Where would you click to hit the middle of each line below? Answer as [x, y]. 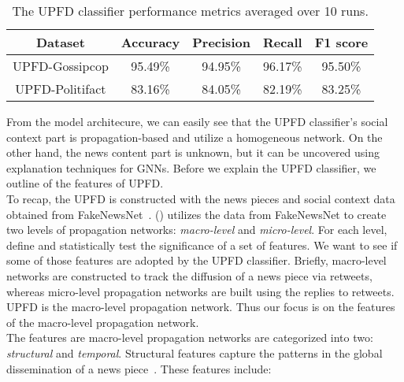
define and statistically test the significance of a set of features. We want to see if [202, 245]
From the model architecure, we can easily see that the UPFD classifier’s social [197, 121]
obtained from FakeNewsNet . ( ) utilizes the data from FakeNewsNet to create [196, 214]
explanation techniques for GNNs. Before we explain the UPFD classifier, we [191, 167]
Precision [221, 42]
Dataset [60, 42]
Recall [283, 42]
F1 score [341, 42]
